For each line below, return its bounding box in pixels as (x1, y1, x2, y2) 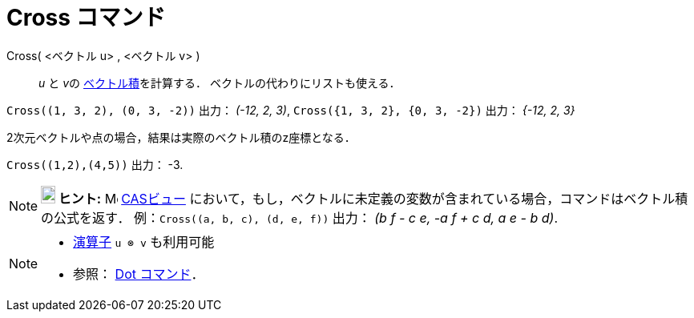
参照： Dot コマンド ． (73, 265, 204, 282)
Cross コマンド (6, 4, 166, 31)
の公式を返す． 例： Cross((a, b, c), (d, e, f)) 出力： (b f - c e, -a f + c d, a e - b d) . (41, 209, 558, 226)
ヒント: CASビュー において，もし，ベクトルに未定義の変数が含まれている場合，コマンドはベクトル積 (58, 190, 688, 207)
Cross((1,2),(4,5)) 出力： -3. (6, 157, 184, 171)
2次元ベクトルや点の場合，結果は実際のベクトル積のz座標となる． (6, 130, 356, 144)
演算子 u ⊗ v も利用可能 (73, 233, 215, 250)
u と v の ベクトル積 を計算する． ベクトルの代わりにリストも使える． (38, 75, 401, 90)
